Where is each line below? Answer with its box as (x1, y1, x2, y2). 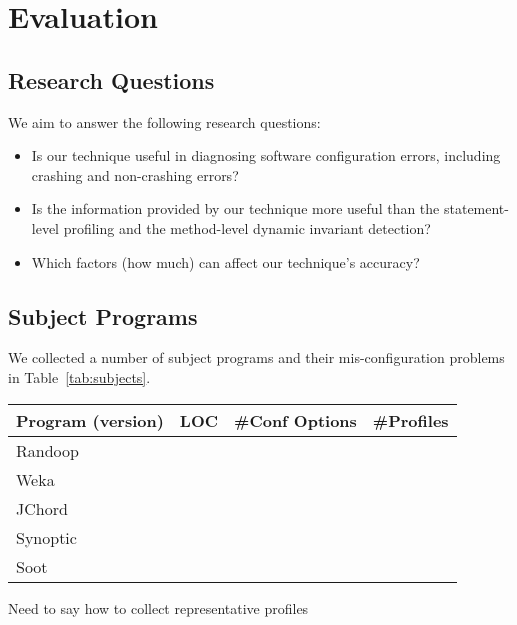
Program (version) (16, 408, 164, 432)
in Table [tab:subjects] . (8, 366, 151, 387)
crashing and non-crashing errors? (31, 164, 239, 185)
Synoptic (16, 525, 77, 549)
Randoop (16, 438, 79, 462)
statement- (443, 198, 509, 219)
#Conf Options (234, 408, 357, 432)
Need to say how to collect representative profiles (8, 597, 309, 618)
